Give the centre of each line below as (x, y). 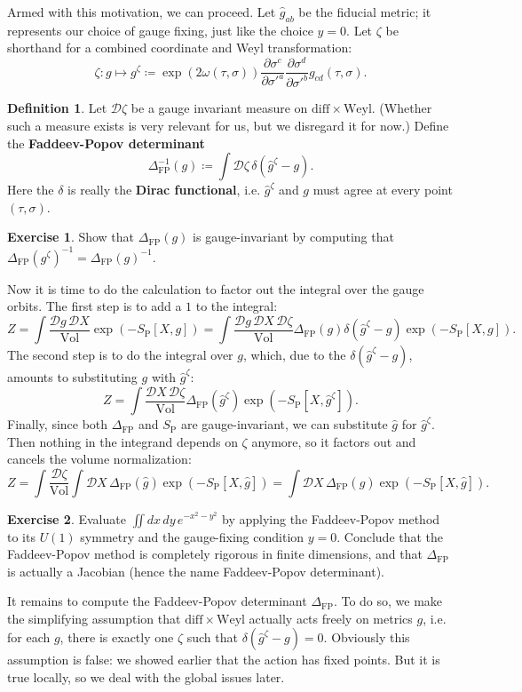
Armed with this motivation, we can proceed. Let (142, 12)
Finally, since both (58, 424)
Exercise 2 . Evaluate (67, 518)
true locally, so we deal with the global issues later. (146, 677)
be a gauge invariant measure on (219, 108)
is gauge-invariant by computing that (293, 237)
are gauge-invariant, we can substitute (284, 424)
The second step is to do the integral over (120, 355)
